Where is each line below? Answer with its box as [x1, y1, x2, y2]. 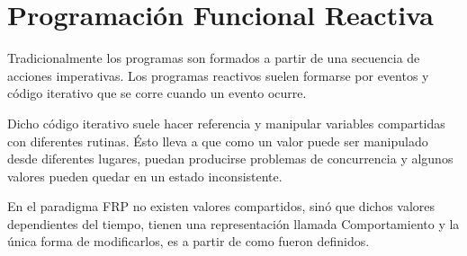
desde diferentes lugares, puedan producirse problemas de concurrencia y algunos [7, 149, 454, 168]
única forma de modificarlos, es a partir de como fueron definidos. [7, 232, 370, 251]
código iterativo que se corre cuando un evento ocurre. [7, 84, 307, 102]
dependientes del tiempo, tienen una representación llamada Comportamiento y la [7, 214, 460, 233]
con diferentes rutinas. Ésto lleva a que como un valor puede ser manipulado [7, 131, 428, 150]
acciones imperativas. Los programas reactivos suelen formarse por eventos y [7, 66, 429, 84]
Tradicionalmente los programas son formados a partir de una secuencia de [7, 49, 420, 67]
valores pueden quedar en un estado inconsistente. [7, 166, 283, 185]
